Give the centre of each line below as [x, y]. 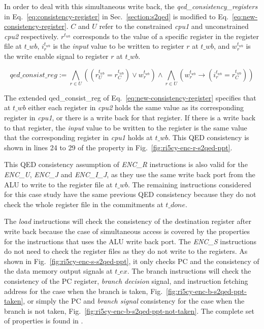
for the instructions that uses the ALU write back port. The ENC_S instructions [130, 241]
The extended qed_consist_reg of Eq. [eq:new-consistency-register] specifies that [130, 97]
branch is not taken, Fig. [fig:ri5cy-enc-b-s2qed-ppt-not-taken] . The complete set [129, 310]
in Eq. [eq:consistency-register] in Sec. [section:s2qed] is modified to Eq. [116, 16]
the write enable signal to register [56, 56]
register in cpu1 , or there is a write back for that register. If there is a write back [130, 118]
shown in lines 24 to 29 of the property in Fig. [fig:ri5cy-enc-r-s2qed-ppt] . [118, 147]
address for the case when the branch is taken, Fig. [84, 291]
